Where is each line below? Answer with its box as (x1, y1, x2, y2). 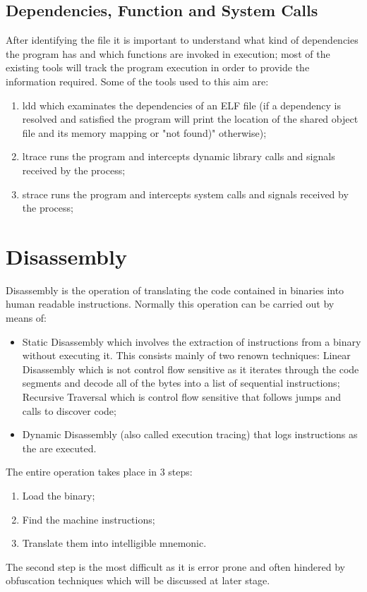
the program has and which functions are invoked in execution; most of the (6, 46, 330, 61)
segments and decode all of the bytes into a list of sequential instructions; (22, 375, 340, 390)
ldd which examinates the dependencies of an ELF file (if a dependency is (22, 97, 341, 112)
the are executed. (22, 440, 97, 455)
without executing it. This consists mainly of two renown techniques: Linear (22, 348, 351, 363)
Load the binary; (22, 488, 95, 502)
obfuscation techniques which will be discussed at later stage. (6, 573, 270, 588)
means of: (6, 310, 47, 325)
